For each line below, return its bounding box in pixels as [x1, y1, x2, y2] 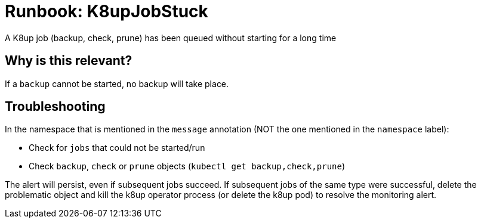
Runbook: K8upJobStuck [5, 1, 208, 21]
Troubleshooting [5, 99, 106, 114]
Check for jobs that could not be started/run [29, 143, 205, 153]
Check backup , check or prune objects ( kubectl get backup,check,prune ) [29, 161, 346, 172]
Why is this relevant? [5, 53, 132, 69]
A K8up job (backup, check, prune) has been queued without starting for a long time [5, 32, 337, 43]
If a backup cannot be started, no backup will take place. [5, 78, 229, 89]
